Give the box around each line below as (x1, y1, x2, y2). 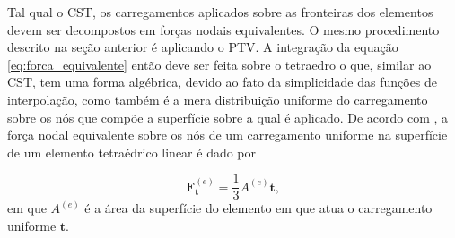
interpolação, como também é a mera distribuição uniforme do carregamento (7, 89, 428, 108)
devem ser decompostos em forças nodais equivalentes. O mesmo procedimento (7, 20, 440, 38)
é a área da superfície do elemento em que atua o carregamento (84, 199, 433, 217)
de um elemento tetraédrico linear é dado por (7, 142, 257, 161)
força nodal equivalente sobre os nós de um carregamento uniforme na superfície (7, 125, 448, 144)
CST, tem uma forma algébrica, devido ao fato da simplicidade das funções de (7, 72, 438, 91)
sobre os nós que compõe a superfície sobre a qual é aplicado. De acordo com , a (7, 107, 449, 126)
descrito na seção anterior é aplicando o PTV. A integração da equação (7, 38, 398, 56)
